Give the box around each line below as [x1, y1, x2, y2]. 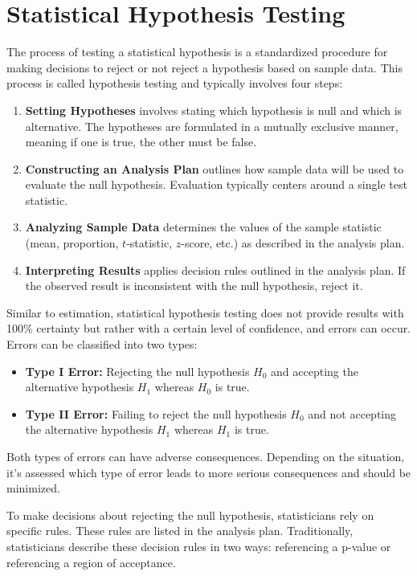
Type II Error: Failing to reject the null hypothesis [25, 405, 287, 422]
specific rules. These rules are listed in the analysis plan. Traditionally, [6, 522, 354, 539]
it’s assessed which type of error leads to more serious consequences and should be [6, 464, 411, 480]
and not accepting [308, 405, 397, 422]
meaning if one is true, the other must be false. [25, 133, 257, 150]
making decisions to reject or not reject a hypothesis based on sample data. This [6, 59, 403, 76]
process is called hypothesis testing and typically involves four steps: [6, 75, 343, 92]
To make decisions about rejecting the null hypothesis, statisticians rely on [6, 506, 374, 523]
